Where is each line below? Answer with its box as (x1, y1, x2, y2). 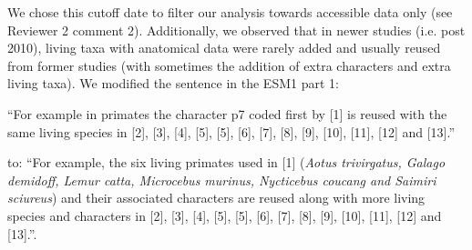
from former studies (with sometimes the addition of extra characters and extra (7, 55, 451, 75)
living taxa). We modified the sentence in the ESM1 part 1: (7, 74, 339, 93)
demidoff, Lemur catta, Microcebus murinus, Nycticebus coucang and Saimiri (7, 170, 436, 189)
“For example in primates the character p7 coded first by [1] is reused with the (7, 104, 447, 123)
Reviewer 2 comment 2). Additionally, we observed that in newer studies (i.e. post (7, 20, 466, 39)
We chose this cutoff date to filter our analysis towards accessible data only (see (7, 3, 453, 21)
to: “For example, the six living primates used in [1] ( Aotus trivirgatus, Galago (7, 153, 446, 172)
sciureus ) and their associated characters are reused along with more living (7, 188, 426, 207)
